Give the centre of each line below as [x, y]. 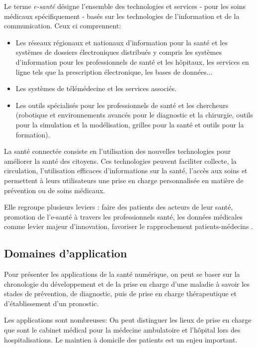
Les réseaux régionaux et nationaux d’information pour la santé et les [122, 42]
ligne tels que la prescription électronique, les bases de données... [114, 71]
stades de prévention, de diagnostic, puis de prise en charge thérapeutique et [120, 293]
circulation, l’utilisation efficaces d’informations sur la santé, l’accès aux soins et [126, 171]
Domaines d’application [66, 253]
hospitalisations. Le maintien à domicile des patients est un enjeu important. [121, 339]
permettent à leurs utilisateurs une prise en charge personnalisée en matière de [124, 180]
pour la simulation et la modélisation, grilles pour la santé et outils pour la [130, 124]
